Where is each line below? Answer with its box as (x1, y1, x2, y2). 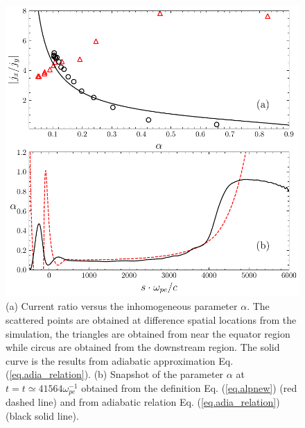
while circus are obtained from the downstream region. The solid (6, 340, 280, 354)
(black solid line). (6, 408, 79, 422)
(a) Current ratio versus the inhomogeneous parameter (6, 299, 238, 313)
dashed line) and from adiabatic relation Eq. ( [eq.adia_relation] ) (6, 395, 280, 409)
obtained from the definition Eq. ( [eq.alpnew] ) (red (81, 380, 297, 395)
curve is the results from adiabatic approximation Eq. (6, 353, 234, 368)
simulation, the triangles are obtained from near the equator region (6, 326, 290, 340)
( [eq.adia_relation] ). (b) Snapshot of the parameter (6, 367, 224, 381)
